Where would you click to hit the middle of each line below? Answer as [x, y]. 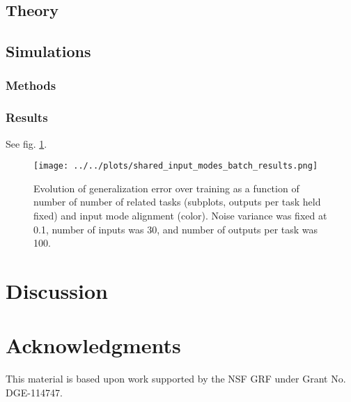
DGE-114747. [34, 392]
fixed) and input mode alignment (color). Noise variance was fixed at [180, 216]
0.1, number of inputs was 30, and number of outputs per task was [176, 229]
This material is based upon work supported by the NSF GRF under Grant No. [176, 379]
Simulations [48, 51]
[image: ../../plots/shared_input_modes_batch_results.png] [176, 166]
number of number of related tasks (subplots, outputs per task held [177, 202]
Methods [31, 85]
